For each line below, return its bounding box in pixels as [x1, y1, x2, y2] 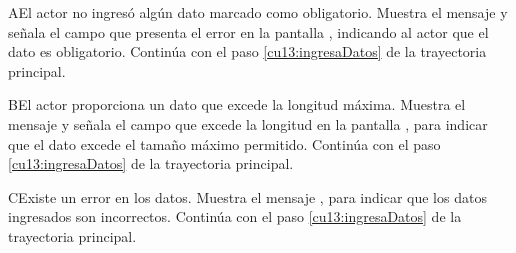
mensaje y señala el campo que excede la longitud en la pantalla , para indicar [8, 113, 488, 134]
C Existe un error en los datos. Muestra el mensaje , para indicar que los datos [8, 186, 487, 207]
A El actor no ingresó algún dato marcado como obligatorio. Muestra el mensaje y [8, 2, 508, 22]
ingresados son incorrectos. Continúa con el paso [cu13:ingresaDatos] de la [8, 206, 462, 227]
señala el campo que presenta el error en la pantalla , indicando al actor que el [8, 21, 489, 42]
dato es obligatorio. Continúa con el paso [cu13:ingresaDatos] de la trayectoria [8, 41, 487, 62]
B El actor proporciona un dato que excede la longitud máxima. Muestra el [8, 94, 466, 115]
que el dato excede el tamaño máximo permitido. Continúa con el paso [8, 133, 441, 154]
